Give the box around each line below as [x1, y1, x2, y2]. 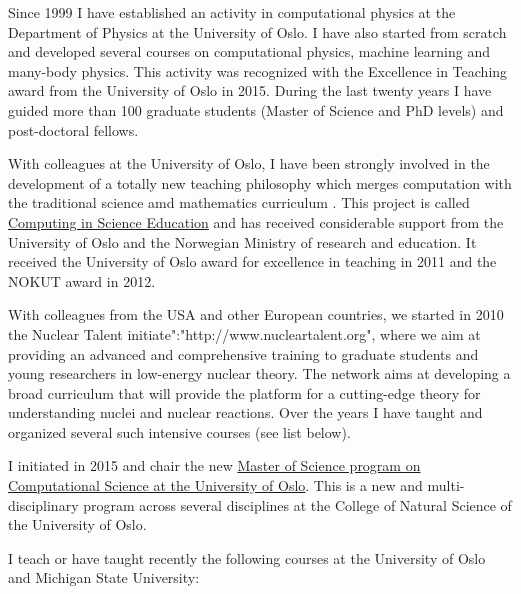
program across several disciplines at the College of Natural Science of [83, 494, 512, 515]
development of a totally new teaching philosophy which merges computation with [8, 172, 512, 193]
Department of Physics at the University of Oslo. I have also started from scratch [8, 21, 507, 42]
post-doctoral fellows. [8, 119, 139, 140]
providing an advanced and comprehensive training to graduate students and [8, 343, 479, 364]
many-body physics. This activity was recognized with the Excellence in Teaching [8, 60, 508, 81]
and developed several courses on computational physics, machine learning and [8, 41, 490, 62]
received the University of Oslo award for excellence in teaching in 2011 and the [8, 251, 497, 272]
